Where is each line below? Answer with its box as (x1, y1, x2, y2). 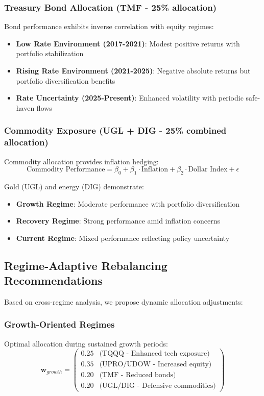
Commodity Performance (26, 166, 105, 174)
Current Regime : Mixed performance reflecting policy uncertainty (16, 232, 230, 243)
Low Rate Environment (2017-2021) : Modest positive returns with (16, 38, 240, 48)
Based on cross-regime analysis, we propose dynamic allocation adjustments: (4, 296, 243, 307)
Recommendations (4, 273, 103, 288)
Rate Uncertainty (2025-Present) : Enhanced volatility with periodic (16, 92, 244, 103)
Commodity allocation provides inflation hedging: (4, 156, 159, 166)
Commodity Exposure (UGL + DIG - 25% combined (4, 124, 227, 137)
